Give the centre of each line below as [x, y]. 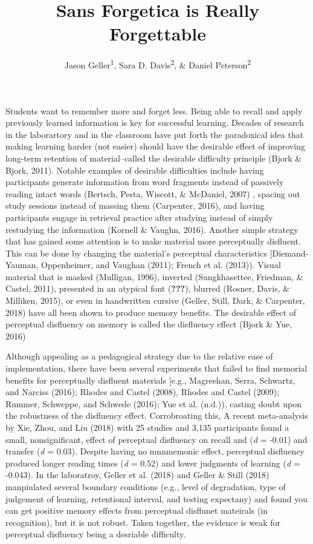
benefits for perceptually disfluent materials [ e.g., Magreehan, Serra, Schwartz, [150, 380]
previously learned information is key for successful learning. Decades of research [155, 123]
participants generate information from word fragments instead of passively [145, 182]
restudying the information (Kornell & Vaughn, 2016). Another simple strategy [152, 229]
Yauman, [22, 265]
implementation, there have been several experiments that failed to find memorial [156, 368]
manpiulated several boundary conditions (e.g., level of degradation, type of [146, 486]
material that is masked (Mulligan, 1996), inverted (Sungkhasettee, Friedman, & [154, 276]
